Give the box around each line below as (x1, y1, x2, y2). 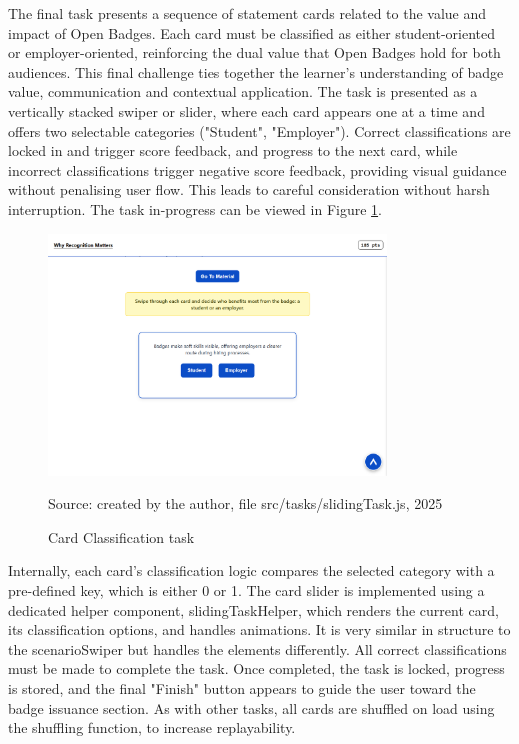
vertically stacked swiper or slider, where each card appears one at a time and (8, 100, 485, 121)
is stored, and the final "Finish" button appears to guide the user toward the (8, 678, 476, 698)
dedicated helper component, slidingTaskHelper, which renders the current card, (8, 599, 499, 620)
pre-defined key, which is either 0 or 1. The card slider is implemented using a (8, 580, 485, 601)
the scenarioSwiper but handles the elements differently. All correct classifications (8, 638, 507, 659)
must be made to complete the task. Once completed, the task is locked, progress (8, 658, 505, 679)
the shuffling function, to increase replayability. (8, 717, 296, 738)
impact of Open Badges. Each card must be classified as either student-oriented (8, 22, 496, 43)
